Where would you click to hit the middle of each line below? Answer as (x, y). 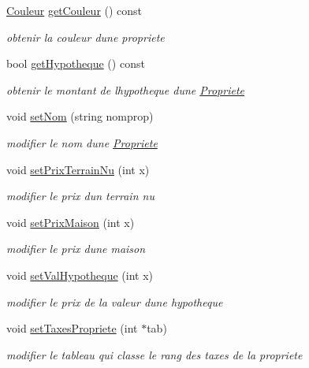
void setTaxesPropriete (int (72, 328)
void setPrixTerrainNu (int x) (78, 169)
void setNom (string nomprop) (80, 116)
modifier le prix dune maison (76, 249)
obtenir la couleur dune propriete (86, 37)
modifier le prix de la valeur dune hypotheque (115, 301)
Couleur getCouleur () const (74, 10)
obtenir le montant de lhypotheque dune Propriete (126, 89)
